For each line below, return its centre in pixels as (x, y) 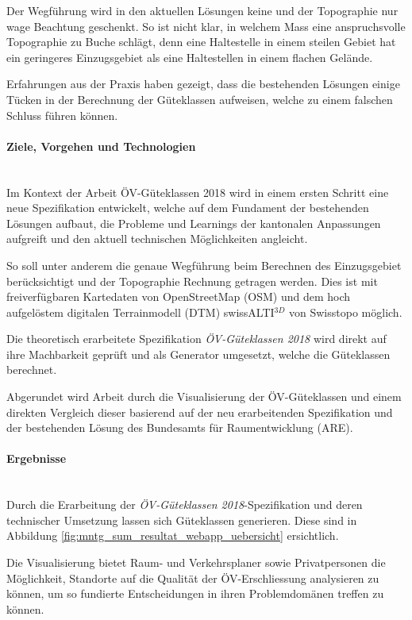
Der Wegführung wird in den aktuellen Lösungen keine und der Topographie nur (202, 10)
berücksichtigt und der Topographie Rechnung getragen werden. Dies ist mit (192, 281)
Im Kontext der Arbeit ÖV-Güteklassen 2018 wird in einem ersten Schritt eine (198, 192)
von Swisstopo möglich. (346, 312)
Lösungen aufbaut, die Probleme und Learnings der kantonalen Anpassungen (194, 223)
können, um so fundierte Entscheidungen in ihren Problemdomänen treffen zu (195, 593)
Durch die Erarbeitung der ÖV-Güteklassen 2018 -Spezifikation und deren (185, 504)
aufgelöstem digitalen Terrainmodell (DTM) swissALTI (141, 312)
